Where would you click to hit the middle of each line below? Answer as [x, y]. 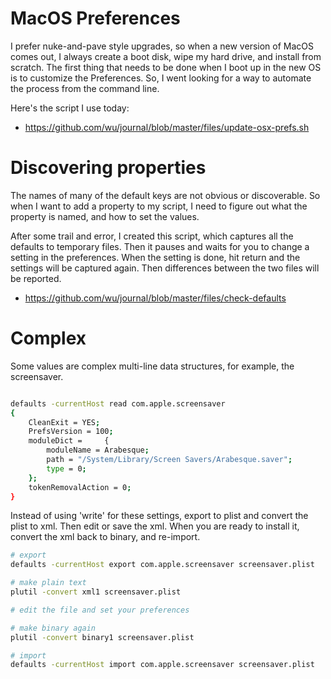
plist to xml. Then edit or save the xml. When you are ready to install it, [155, 526]
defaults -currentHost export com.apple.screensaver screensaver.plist [162, 565]
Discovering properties [108, 168]
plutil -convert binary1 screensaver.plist [102, 637]
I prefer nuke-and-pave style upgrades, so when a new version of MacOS [162, 46]
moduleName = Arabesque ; [98, 450]
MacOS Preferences [95, 18]
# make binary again [53, 628]
